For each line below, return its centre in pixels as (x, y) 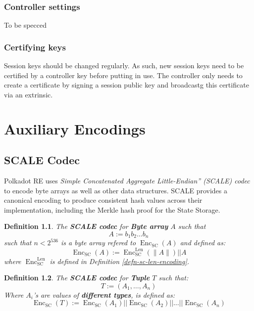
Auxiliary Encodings (75, 128)
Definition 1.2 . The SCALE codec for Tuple (77, 278)
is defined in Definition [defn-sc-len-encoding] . (120, 261)
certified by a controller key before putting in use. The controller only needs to (123, 75)
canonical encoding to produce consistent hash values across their (103, 200)
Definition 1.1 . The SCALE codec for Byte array (86, 226)
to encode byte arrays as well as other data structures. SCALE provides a (116, 190)
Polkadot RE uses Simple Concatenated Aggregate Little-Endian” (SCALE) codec (127, 180)
